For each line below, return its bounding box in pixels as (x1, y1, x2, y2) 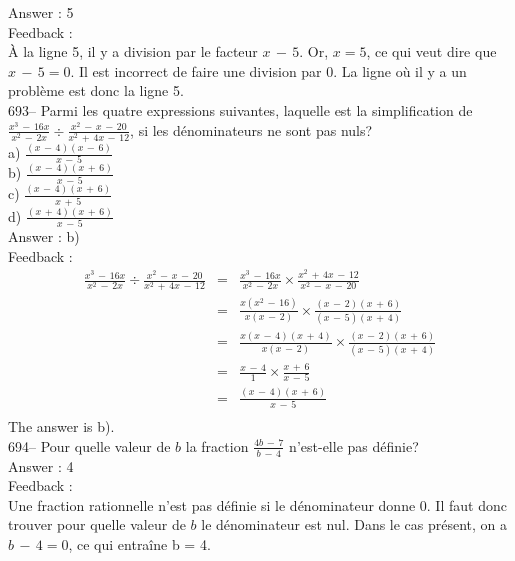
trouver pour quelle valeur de (8, 514, 186, 535)
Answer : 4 (8, 455, 74, 476)
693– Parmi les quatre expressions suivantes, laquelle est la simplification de (8, 99, 473, 120)
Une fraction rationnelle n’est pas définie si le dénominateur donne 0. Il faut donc (8, 494, 507, 515)
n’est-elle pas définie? (289, 435, 419, 456)
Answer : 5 (8, 2, 74, 22)
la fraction (185, 435, 249, 456)
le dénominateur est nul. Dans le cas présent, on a (201, 514, 508, 535)
